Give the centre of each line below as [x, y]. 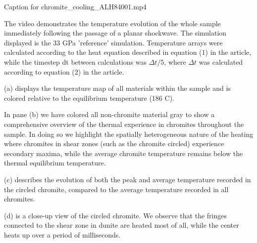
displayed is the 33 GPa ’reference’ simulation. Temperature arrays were [113, 42]
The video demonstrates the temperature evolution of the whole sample [112, 23]
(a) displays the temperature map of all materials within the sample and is [117, 88]
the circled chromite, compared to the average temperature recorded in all [116, 189]
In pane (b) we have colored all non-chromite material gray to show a [109, 114]
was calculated [221, 61]
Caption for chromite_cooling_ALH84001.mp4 [75, 6]
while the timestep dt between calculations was [75, 61]
